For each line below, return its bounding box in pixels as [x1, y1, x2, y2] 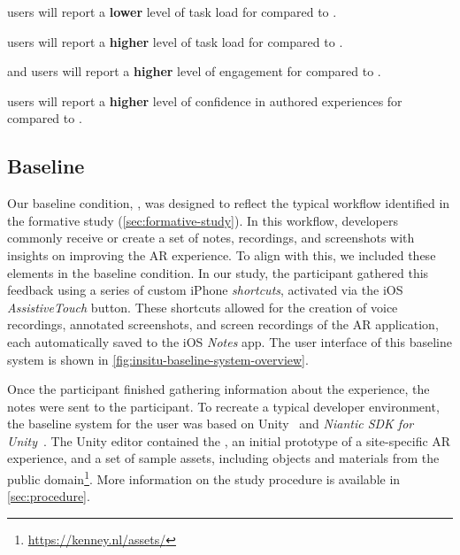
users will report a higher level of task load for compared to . [7, 32, 343, 50]
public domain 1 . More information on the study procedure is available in [7, 467, 401, 488]
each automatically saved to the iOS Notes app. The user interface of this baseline [7, 332, 452, 351]
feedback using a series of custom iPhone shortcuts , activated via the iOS [7, 281, 403, 299]
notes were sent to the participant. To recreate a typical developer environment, [7, 397, 440, 415]
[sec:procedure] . [7, 487, 90, 505]
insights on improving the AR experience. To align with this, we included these [7, 245, 436, 264]
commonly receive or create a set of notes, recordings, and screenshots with [7, 228, 415, 247]
